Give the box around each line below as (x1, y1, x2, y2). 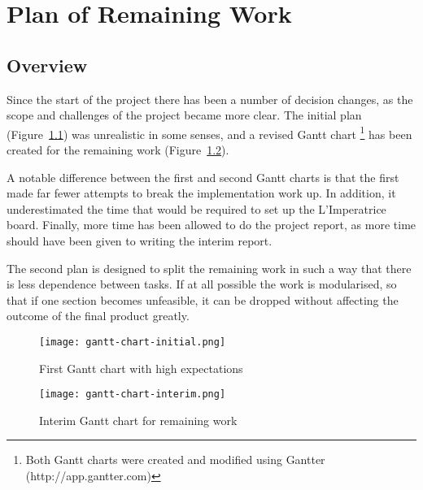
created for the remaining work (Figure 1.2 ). (7, 141, 229, 158)
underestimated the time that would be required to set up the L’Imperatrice (7, 200, 386, 217)
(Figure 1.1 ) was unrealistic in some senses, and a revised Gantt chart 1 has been (7, 123, 412, 142)
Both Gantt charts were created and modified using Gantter (25, 451, 325, 468)
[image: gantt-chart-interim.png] (39, 388, 226, 401)
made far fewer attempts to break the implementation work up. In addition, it (7, 184, 396, 202)
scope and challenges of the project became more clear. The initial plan (7, 106, 362, 124)
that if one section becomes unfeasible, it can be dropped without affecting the (7, 291, 399, 308)
